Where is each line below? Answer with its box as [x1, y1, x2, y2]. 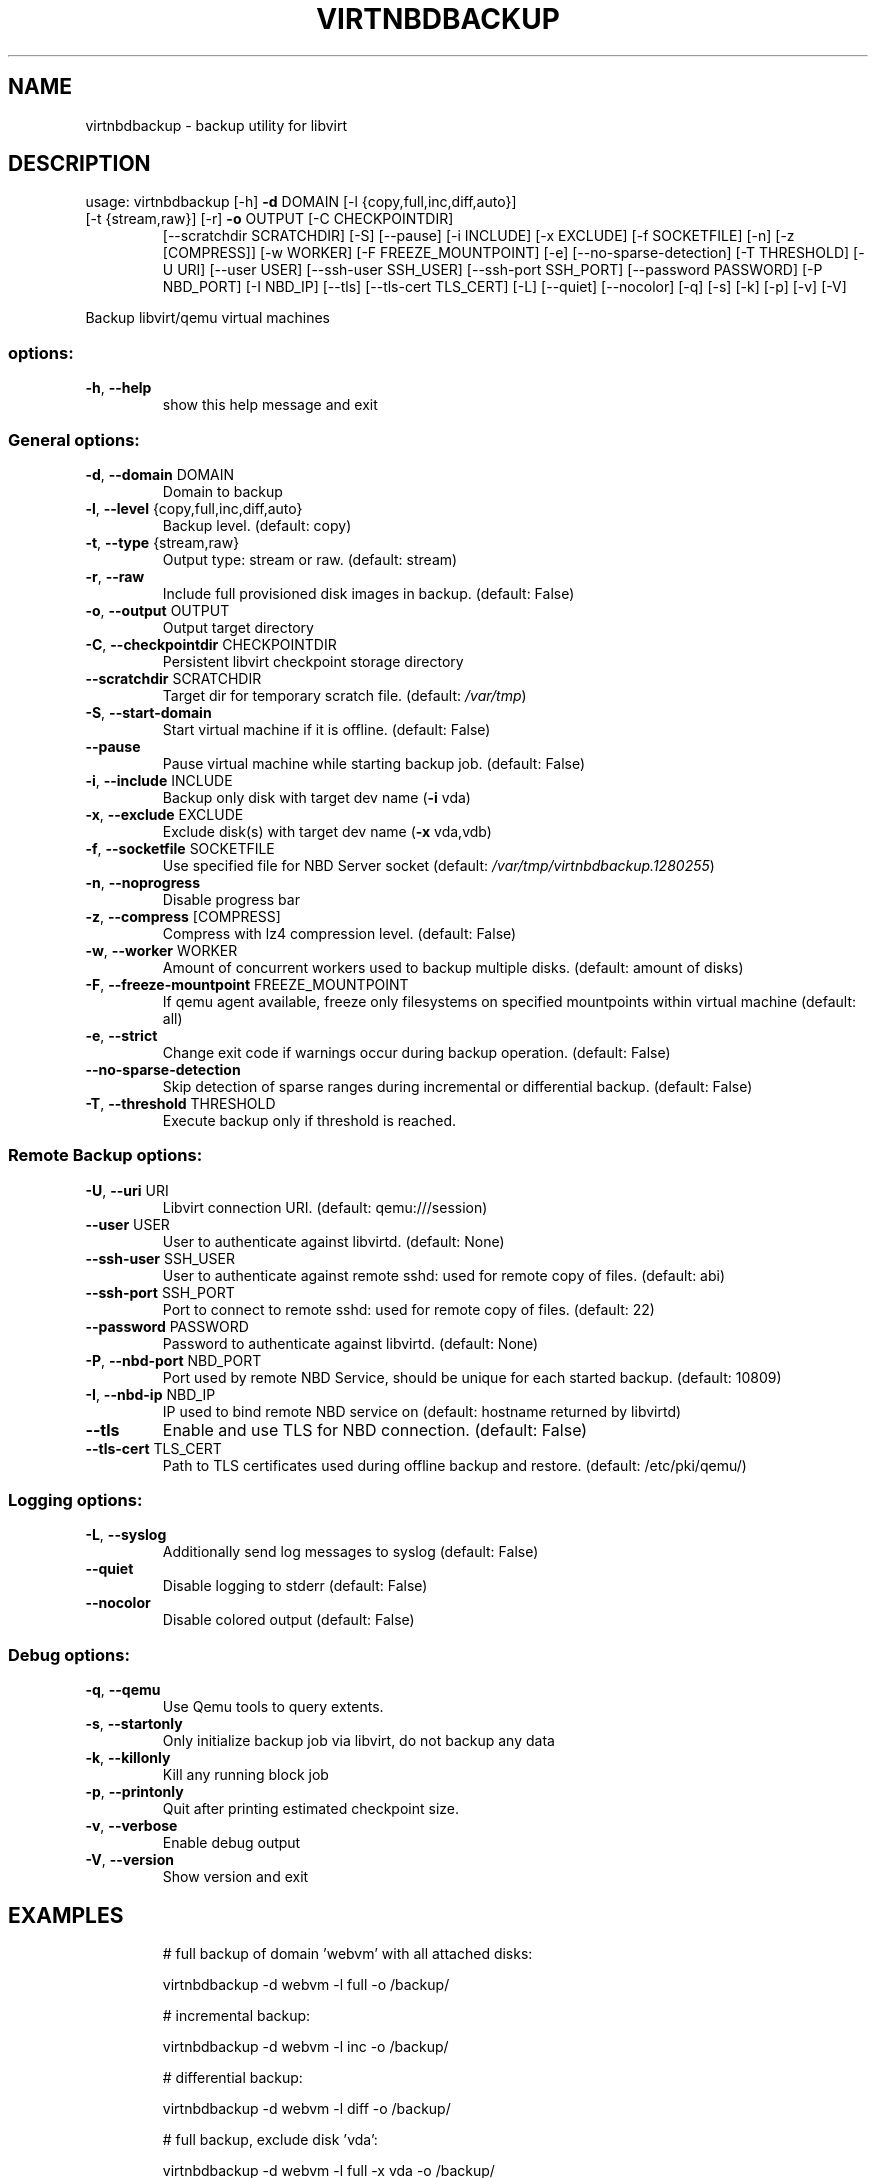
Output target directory [162, 618, 314, 636]
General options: [8, 429, 140, 450]
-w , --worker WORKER [85, 941, 238, 959]
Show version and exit [162, 1868, 309, 1886]
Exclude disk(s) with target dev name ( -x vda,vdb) [162, 822, 492, 840]
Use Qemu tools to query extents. [162, 1698, 384, 1716]
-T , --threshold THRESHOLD [85, 1094, 276, 1112]
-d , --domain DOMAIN [85, 465, 235, 483]
